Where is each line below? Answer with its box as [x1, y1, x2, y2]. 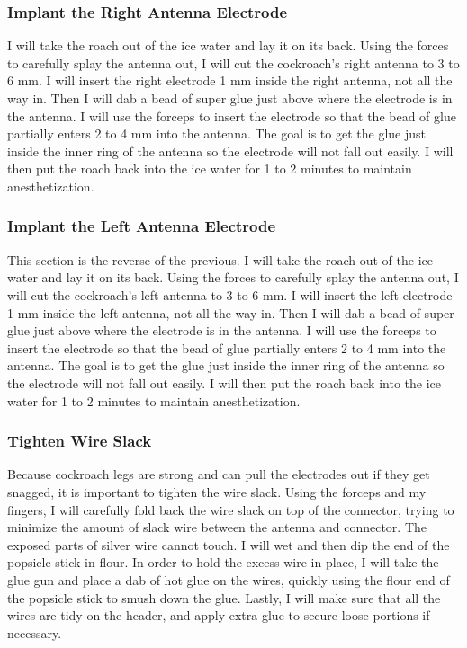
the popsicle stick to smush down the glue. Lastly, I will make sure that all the [7, 588, 441, 607]
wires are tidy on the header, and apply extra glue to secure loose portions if [7, 606, 430, 625]
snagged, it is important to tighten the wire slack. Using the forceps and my [7, 482, 427, 501]
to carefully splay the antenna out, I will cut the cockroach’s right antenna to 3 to [7, 53, 460, 72]
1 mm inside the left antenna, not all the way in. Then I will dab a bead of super [7, 303, 454, 322]
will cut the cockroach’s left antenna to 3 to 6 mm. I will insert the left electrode [7, 285, 453, 304]
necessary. [7, 623, 62, 642]
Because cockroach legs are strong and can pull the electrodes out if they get [7, 465, 430, 484]
